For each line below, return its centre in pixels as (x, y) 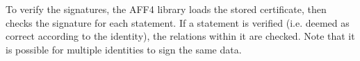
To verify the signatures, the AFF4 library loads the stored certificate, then (166, 9)
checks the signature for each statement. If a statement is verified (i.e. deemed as (178, 22)
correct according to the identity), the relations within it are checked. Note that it (180, 36)
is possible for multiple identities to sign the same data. (124, 49)
